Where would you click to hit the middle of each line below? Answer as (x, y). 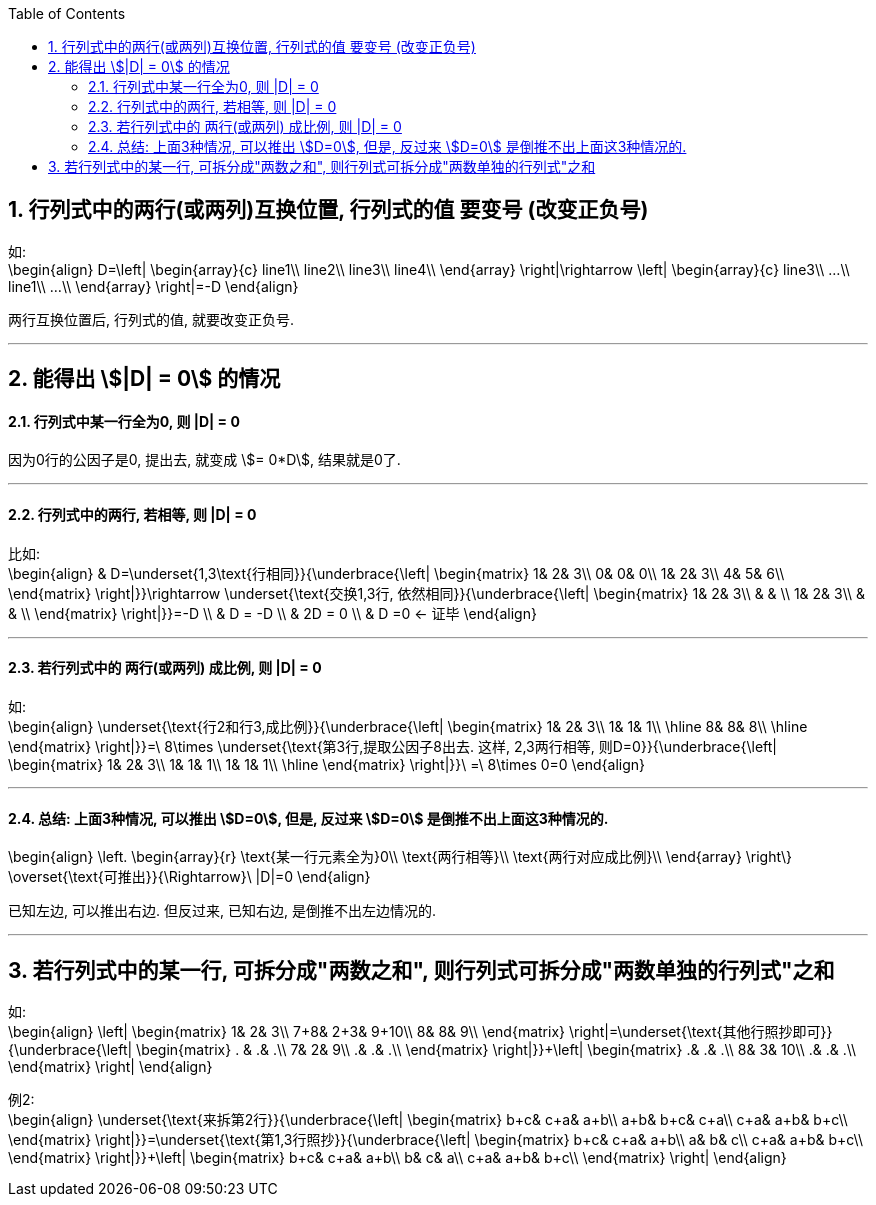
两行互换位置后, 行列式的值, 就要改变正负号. (151, 319)
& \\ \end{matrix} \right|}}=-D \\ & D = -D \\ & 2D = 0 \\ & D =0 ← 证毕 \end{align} (272, 613)
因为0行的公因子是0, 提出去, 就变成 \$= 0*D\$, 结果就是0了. (204, 460)
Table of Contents (67, 13)
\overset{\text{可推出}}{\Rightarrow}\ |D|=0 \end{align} (189, 877)
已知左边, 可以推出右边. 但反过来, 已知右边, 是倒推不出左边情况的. (222, 911)
